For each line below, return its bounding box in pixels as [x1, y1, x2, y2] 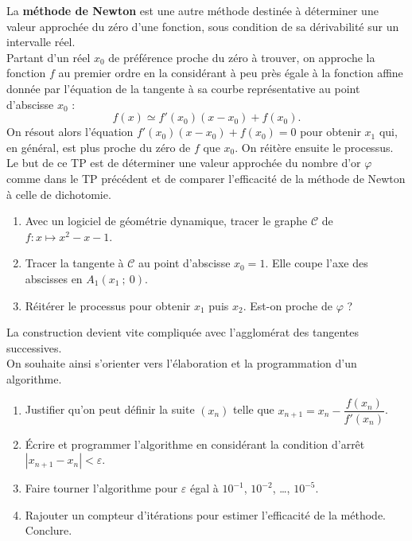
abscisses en [25, 270, 83, 286]
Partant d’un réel [6, 49, 91, 65]
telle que [233, 401, 274, 418]
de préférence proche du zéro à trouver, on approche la [108, 49, 375, 65]
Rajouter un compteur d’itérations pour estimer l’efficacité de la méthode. [25, 506, 387, 523]
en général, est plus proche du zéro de [6, 138, 191, 155]
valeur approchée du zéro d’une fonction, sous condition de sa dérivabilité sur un [6, 18, 399, 34]
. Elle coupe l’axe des [265, 255, 368, 271]
